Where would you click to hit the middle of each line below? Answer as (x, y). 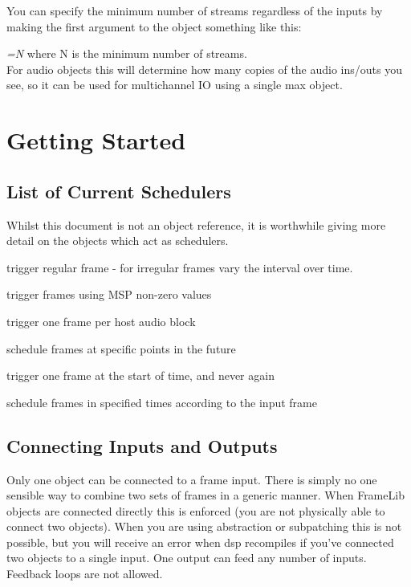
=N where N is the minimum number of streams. (127, 53)
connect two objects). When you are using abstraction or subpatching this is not (204, 526)
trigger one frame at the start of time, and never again (140, 375)
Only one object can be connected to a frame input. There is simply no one (192, 479)
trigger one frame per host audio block (101, 321)
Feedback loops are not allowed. (85, 574)
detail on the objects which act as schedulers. (118, 241)
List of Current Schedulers (119, 191)
